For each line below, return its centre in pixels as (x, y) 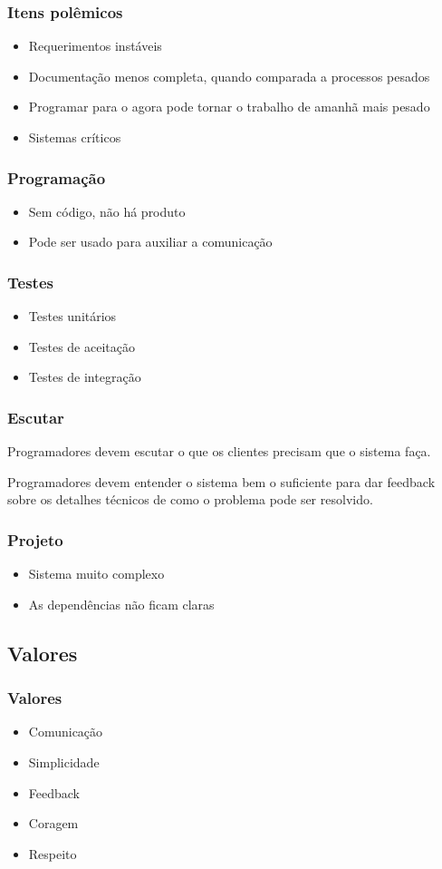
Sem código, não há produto (107, 211)
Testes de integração (85, 377)
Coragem (53, 823)
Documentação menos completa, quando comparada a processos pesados (229, 76)
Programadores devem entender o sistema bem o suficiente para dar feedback (221, 481)
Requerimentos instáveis (95, 46)
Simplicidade (64, 762)
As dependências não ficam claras (121, 604)
